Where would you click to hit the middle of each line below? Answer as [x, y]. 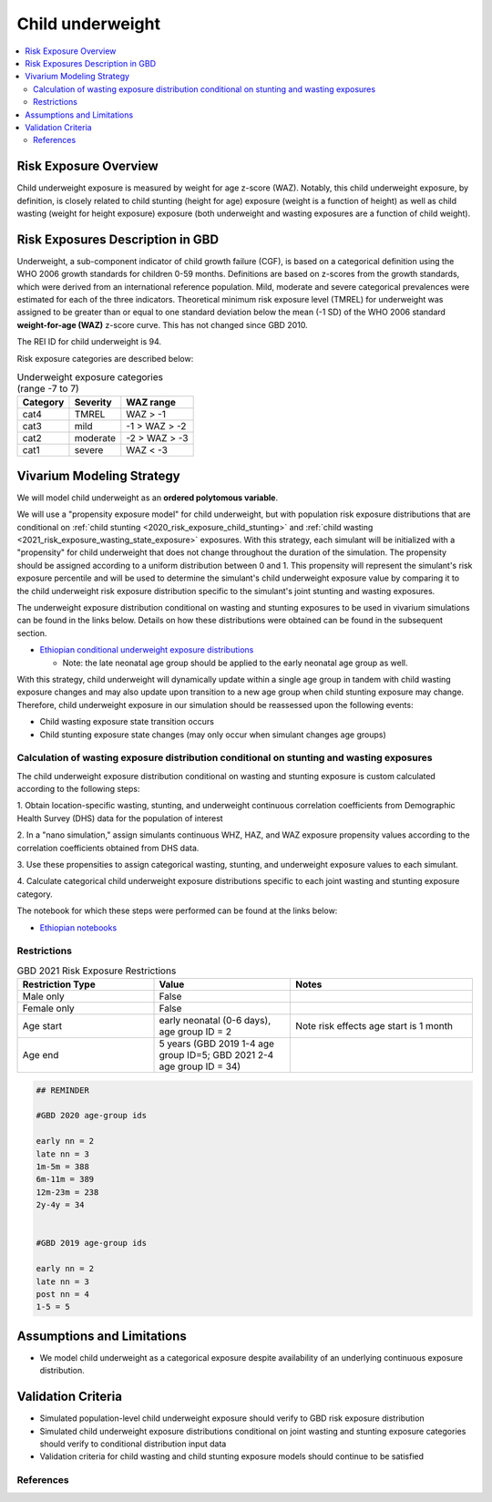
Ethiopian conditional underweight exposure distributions [147, 650]
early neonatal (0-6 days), [215, 1021]
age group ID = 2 [195, 1032]
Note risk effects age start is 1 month [374, 1026]
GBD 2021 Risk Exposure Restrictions [97, 971]
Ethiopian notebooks [78, 927]
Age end [41, 1055]
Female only [48, 1009]
